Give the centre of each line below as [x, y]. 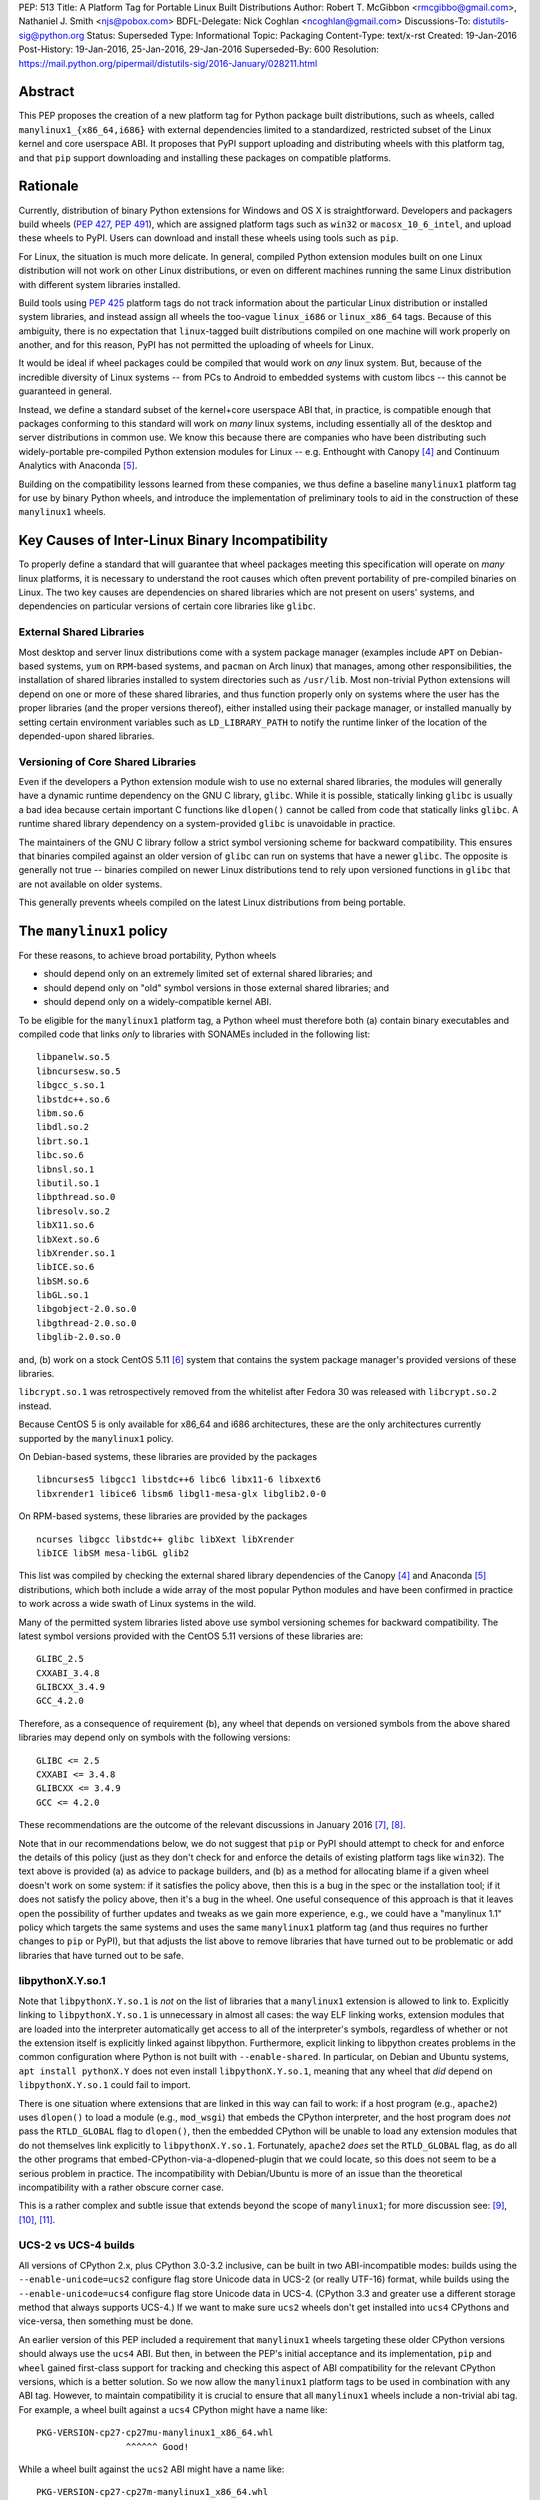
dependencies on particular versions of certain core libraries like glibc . [167, 606]
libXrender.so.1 [76, 1253]
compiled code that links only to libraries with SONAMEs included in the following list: [194, 1034]
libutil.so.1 [68, 1183]
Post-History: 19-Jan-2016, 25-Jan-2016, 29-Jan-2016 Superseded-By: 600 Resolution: [198, 49]
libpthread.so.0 [76, 1197]
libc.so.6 [60, 1155]
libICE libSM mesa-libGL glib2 [113, 1553]
